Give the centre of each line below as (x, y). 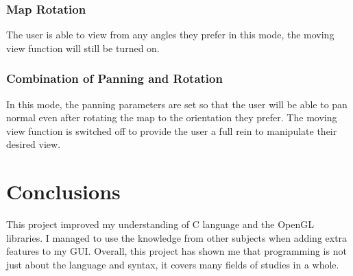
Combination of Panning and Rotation (114, 78)
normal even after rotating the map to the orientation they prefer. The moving (172, 117)
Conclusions (63, 191)
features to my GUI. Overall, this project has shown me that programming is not (176, 251)
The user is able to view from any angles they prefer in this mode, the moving (170, 35)
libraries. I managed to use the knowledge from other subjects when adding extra (177, 237)
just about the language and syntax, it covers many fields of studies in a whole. (173, 264)
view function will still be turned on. (83, 48)
